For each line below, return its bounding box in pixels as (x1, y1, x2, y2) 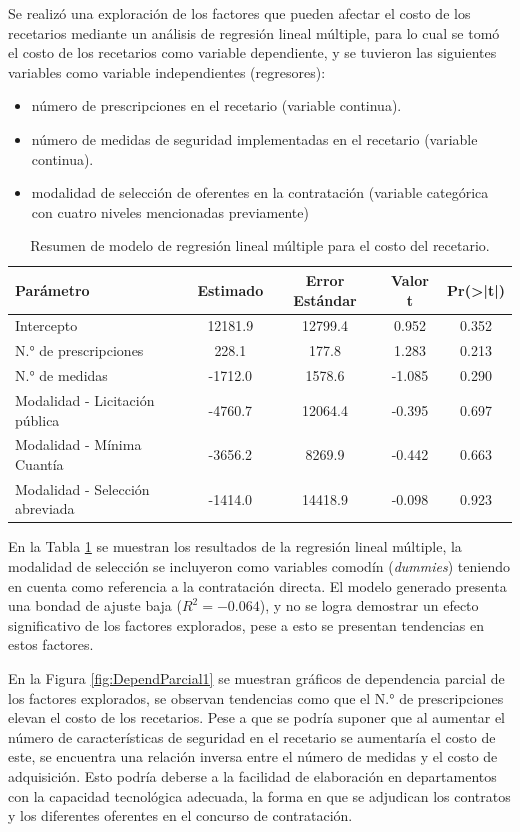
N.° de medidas (15, 365, 108, 386)
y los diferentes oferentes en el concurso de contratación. (8, 805, 353, 826)
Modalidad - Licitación (15, 389, 155, 410)
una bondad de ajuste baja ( (8, 595, 182, 616)
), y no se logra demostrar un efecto (259, 595, 479, 616)
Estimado (197, 279, 264, 300)
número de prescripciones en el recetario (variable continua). (31, 95, 402, 116)
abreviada (15, 498, 75, 519)
